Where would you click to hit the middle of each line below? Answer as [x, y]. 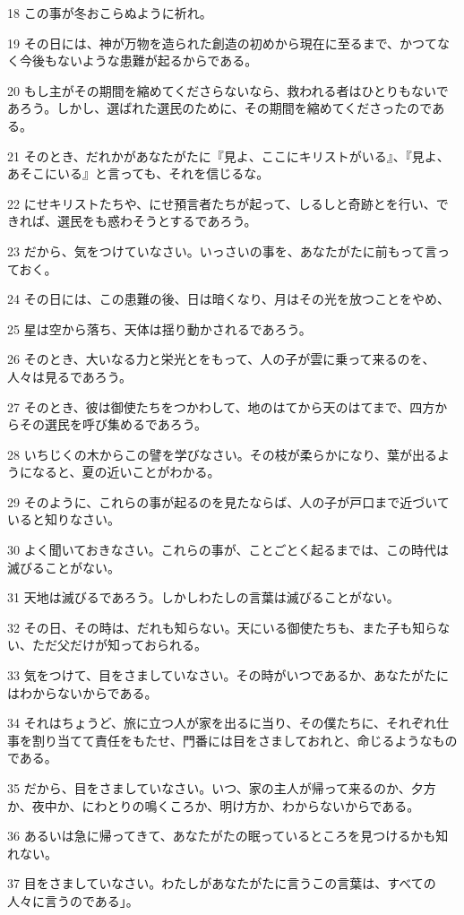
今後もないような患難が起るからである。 [138, 60]
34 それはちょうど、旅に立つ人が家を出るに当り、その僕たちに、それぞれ [222, 723]
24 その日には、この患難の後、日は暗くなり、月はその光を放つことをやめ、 [229, 299]
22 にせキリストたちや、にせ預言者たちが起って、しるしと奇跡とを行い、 [222, 203]
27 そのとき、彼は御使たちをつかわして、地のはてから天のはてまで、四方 [221, 406]
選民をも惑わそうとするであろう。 [157, 221]
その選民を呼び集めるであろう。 [113, 424]
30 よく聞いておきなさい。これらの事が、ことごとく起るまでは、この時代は [228, 550]
